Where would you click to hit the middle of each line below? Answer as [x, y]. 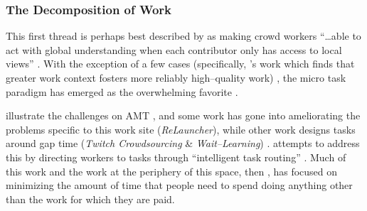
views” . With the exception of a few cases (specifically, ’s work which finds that [180, 64]
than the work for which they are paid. [90, 199]
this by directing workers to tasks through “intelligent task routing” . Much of [176, 157]
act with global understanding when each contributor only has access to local [174, 49]
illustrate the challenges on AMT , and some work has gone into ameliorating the [183, 115]
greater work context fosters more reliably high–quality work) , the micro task [176, 77]
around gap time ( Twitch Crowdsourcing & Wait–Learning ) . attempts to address [183, 143]
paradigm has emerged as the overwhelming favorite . [122, 91]
